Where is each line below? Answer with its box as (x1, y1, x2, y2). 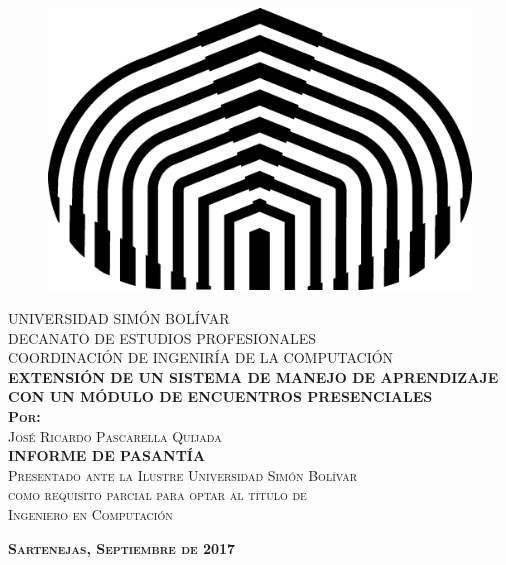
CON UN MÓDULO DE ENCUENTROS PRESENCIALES (8, 386, 433, 407)
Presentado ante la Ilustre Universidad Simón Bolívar (8, 464, 357, 485)
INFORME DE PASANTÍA (8, 445, 206, 466)
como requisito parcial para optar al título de (8, 484, 307, 505)
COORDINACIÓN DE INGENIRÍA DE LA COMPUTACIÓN (8, 347, 394, 368)
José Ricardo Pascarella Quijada (8, 425, 222, 446)
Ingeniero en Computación (8, 503, 173, 524)
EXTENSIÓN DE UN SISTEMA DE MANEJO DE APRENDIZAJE (8, 366, 499, 387)
